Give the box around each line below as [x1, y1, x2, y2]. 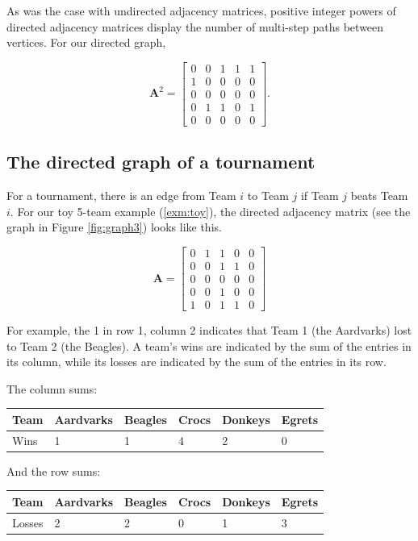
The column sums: [6, 380, 98, 397]
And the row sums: [6, 462, 101, 479]
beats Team [350, 187, 408, 204]
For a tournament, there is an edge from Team [6, 187, 236, 204]
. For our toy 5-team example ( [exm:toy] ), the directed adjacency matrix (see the [10, 202, 411, 219]
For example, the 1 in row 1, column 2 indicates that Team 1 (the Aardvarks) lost [6, 322, 412, 339]
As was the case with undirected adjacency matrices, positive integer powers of [6, 2, 396, 19]
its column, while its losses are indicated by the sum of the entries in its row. [6, 353, 387, 370]
